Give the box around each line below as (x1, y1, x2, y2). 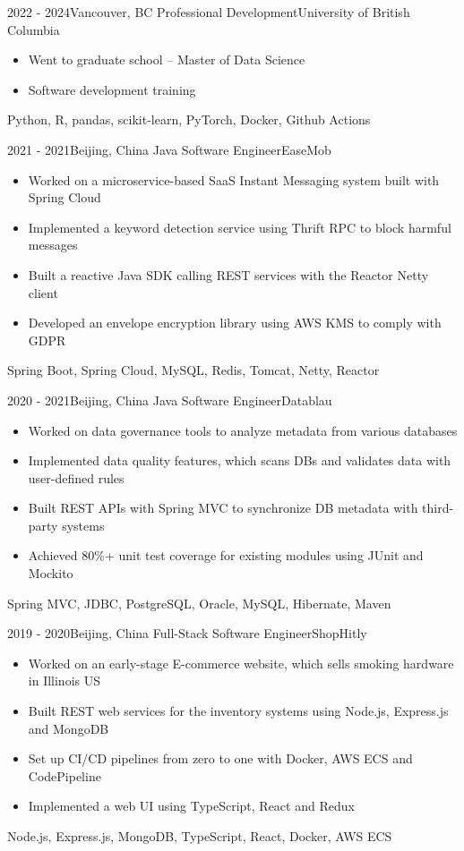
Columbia (7, 20, 60, 38)
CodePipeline (28, 766, 101, 785)
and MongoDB (28, 719, 109, 737)
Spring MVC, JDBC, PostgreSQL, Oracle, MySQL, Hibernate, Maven (7, 593, 391, 612)
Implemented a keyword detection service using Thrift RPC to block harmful (28, 217, 451, 236)
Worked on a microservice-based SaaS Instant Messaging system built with (28, 170, 440, 189)
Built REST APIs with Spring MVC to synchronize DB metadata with (28, 498, 418, 517)
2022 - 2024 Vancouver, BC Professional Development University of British (7, 3, 410, 21)
